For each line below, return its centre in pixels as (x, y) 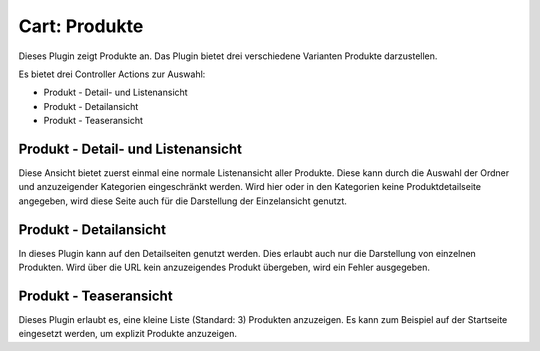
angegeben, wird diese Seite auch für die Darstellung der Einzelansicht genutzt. (182, 201)
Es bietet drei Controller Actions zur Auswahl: (112, 74)
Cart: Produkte (81, 26)
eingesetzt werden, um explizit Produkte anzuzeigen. (128, 334)
